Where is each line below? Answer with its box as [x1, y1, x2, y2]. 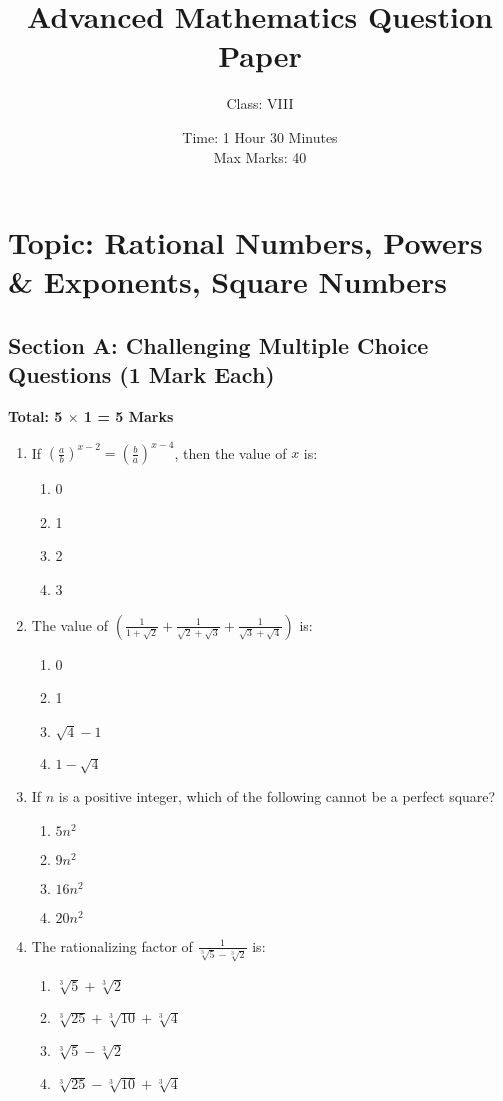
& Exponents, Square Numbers [8, 261, 448, 302]
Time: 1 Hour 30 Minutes [182, 126, 338, 147]
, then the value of [174, 442, 287, 463]
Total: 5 [8, 406, 63, 427]
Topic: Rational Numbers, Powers [8, 222, 483, 263]
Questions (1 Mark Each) [8, 359, 275, 390]
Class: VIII [226, 93, 294, 114]
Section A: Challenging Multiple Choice [8, 329, 429, 360]
